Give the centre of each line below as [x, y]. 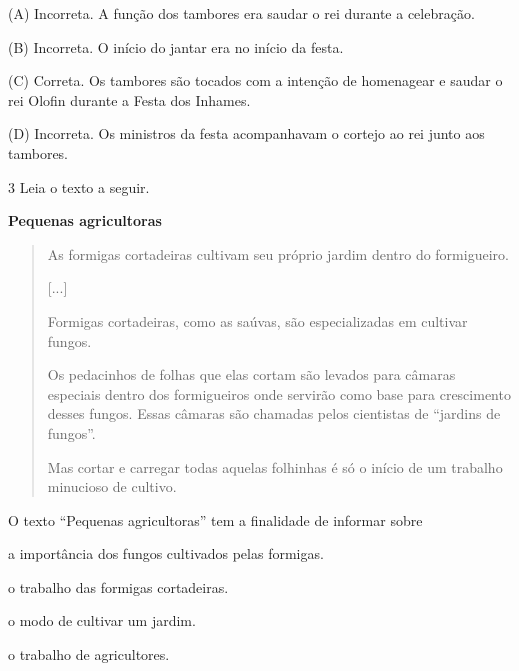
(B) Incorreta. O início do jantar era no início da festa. [176, 46]
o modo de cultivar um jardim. [102, 620]
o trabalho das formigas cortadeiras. [118, 586]
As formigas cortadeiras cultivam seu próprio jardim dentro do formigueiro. [278, 253]
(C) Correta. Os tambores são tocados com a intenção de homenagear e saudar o [255, 80]
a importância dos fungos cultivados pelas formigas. [166, 553]
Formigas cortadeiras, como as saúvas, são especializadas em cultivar [257, 320]
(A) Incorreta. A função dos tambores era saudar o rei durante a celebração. [241, 13]
